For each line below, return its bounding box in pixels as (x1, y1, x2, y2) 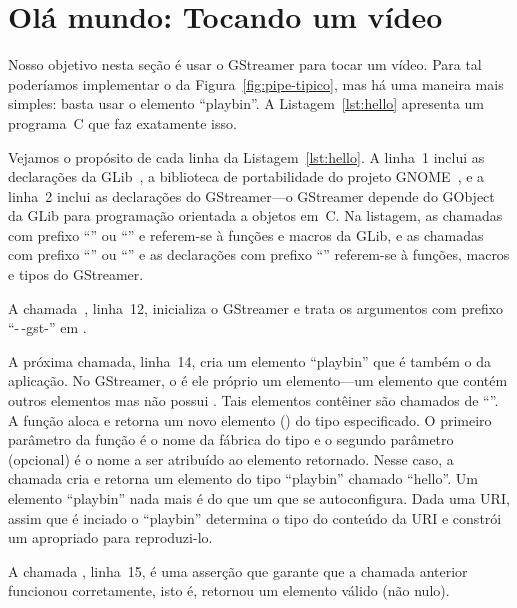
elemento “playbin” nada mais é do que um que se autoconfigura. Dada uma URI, (8, 488, 510, 508)
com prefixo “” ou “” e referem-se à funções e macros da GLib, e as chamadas (8, 224, 484, 245)
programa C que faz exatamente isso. (8, 112, 237, 133)
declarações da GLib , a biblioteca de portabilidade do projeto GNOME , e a (8, 166, 485, 187)
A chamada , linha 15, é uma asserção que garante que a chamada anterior (8, 560, 468, 581)
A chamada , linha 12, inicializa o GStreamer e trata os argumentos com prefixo (8, 297, 504, 318)
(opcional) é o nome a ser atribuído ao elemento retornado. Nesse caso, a (8, 448, 454, 469)
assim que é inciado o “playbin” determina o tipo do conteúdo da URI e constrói (8, 507, 502, 528)
